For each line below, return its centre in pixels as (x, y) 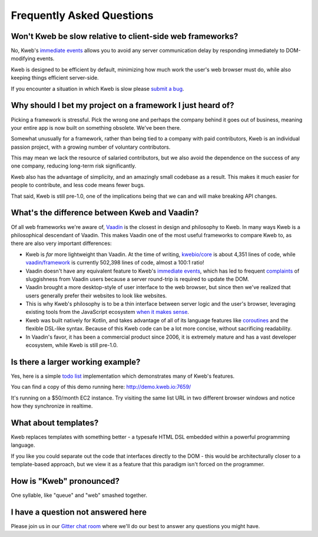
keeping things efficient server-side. (55, 78)
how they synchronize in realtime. (52, 406)
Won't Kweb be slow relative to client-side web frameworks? (125, 36)
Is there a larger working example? (76, 362)
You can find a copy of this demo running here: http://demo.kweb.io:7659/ (101, 387)
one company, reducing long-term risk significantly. (74, 166)
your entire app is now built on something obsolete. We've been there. (96, 127)
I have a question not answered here (79, 512)
